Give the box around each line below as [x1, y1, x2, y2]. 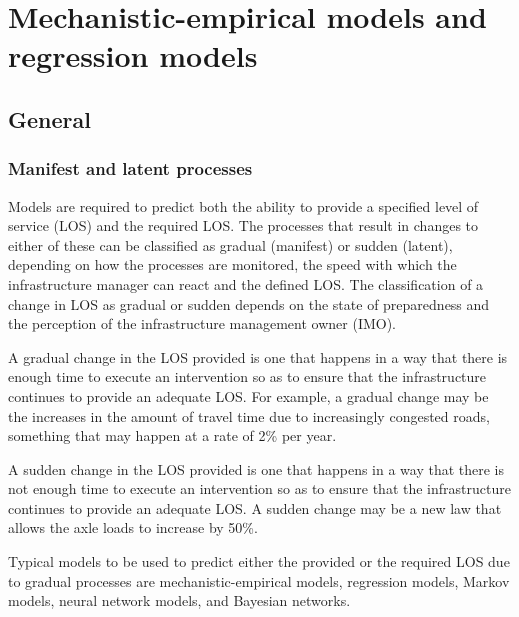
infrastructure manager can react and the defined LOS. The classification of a [8, 273, 484, 294]
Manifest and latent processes [8, 156, 253, 181]
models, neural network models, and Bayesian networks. [8, 590, 351, 611]
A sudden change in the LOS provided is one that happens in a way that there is [8, 458, 505, 479]
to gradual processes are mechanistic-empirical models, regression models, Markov [8, 570, 510, 591]
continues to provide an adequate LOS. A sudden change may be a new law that [8, 497, 502, 518]
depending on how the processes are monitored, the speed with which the [8, 254, 457, 275]
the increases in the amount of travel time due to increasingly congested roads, [8, 405, 490, 426]
